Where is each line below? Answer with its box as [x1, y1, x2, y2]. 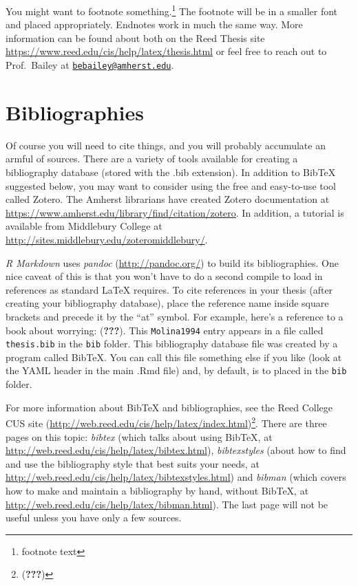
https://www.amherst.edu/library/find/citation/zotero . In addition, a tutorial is [6, 205, 344, 219]
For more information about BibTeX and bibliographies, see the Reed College [6, 400, 333, 414]
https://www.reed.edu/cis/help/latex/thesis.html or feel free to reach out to [6, 44, 327, 58]
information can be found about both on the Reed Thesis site [6, 30, 265, 45]
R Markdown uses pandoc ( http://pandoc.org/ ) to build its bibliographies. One [6, 255, 339, 270]
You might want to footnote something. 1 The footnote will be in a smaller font [6, 2, 338, 18]
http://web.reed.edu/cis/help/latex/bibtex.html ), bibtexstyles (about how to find [6, 443, 346, 457]
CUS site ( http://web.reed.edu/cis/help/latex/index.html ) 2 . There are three [6, 414, 327, 430]
